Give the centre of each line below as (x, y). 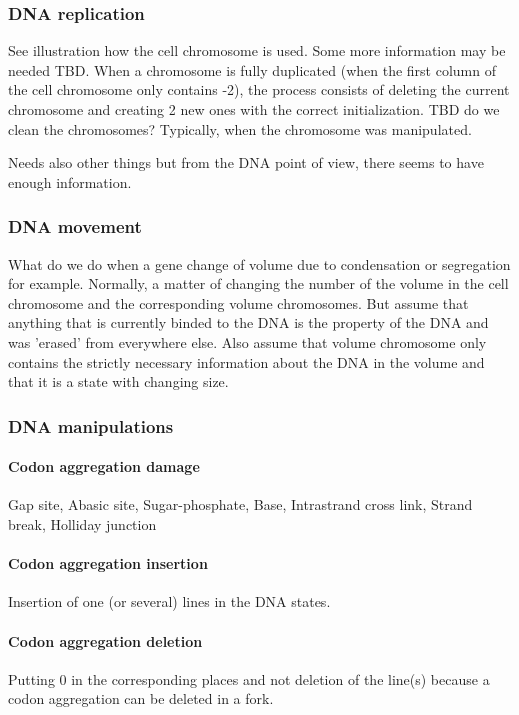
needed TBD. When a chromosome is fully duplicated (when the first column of (252, 69)
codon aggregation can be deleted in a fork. (141, 698)
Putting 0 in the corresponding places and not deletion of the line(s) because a (249, 678)
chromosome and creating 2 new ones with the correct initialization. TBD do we (254, 109)
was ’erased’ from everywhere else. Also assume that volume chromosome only (247, 341)
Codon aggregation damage (104, 466)
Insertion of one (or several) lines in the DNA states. (169, 601)
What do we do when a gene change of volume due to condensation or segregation (259, 263)
